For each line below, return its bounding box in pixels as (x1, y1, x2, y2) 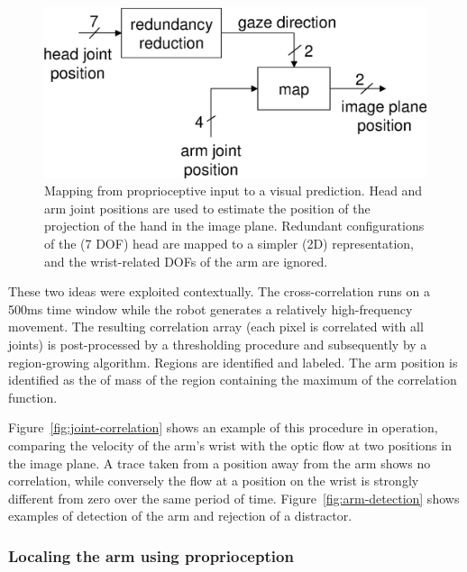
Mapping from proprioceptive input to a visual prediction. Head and (44, 181, 423, 200)
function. (8, 387, 58, 406)
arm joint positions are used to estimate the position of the (44, 198, 371, 217)
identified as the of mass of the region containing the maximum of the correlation (8, 370, 457, 389)
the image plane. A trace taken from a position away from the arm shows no (8, 453, 431, 472)
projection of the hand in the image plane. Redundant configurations (44, 216, 425, 235)
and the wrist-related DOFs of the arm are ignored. (44, 251, 328, 270)
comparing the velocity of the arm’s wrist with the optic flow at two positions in (8, 435, 452, 454)
